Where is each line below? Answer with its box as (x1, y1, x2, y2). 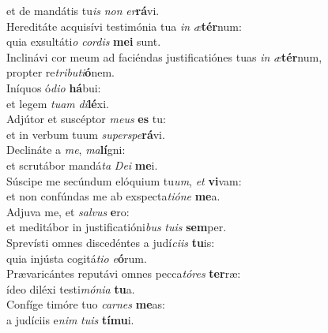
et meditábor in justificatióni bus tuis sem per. (6, 219, 227, 235)
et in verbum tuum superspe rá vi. (6, 125, 165, 142)
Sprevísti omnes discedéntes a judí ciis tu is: (6, 234, 215, 250)
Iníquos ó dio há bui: (6, 79, 101, 95)
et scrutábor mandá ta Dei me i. (6, 156, 158, 173)
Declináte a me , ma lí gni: (6, 141, 126, 158)
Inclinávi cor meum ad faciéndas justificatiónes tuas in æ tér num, (6, 48, 322, 65)
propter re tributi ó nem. (6, 64, 115, 80)
